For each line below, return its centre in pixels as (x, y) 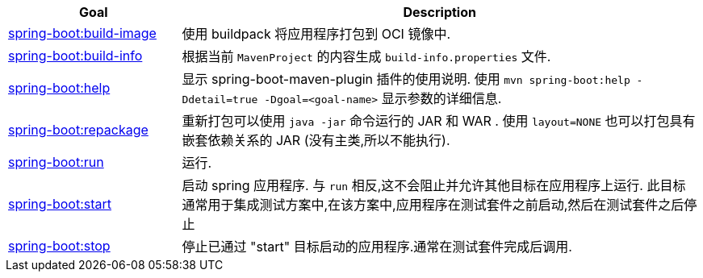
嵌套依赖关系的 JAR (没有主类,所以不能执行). (316, 140)
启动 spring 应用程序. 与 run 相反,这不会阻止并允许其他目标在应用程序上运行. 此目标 (434, 185)
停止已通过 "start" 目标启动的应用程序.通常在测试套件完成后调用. (377, 247)
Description (439, 12)
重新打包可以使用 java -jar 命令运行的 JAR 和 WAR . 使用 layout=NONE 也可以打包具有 (439, 121)
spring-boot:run (56, 162)
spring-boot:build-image (82, 33)
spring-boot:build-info (75, 56)
